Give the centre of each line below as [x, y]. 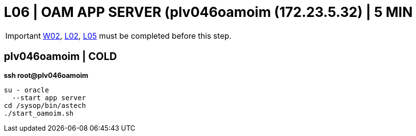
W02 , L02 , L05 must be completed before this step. [137, 36]
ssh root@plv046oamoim [46, 75]
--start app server [49, 98]
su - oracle [26, 90]
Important [23, 36]
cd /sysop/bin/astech [45, 105]
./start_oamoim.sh [39, 113]
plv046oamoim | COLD [61, 57]
